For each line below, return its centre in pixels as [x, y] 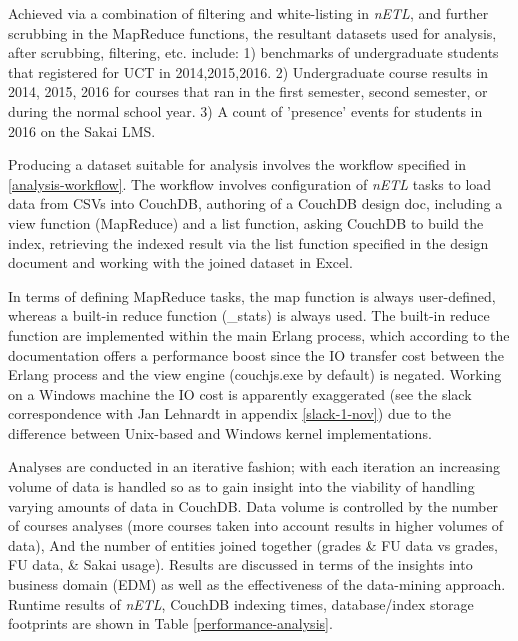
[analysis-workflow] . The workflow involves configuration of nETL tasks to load [250, 183]
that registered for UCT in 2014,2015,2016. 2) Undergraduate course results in [248, 71]
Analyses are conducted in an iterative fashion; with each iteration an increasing [254, 466]
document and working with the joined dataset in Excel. [180, 262]
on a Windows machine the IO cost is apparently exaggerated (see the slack [240, 393]
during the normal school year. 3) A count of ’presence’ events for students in [245, 110]
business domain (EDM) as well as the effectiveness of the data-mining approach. [257, 584]
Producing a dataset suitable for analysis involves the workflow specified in [237, 164]
